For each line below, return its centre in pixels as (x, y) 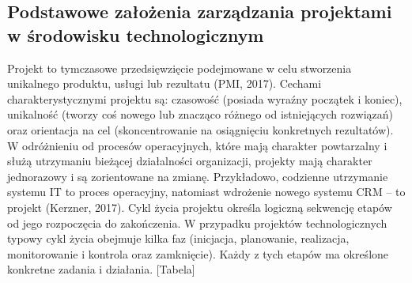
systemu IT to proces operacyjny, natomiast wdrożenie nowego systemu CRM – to (206, 192)
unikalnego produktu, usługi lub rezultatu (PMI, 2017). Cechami (164, 83)
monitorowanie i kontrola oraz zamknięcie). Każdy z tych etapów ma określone (198, 253)
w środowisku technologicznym (136, 34)
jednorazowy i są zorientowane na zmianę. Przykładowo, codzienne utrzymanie (198, 176)
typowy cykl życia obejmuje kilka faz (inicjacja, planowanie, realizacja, (178, 238)
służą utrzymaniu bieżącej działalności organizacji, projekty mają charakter (190, 161)
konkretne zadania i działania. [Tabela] (101, 269)
